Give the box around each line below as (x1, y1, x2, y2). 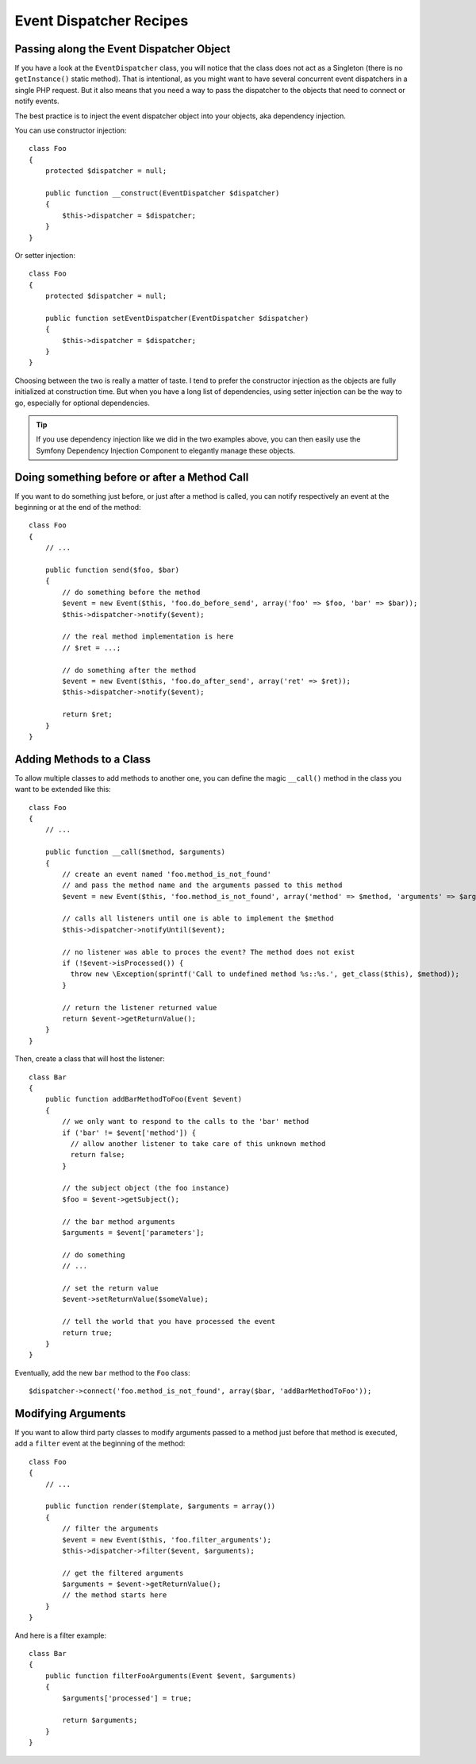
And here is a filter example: (14, 1631, 107, 1640)
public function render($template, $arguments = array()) (44, 1502, 276, 1511)
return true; (62, 1328, 113, 1337)
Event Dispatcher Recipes (14, 12, 189, 29)
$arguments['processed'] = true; (62, 1693, 192, 1703)
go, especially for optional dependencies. (14, 398, 151, 407)
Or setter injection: (14, 250, 75, 260)
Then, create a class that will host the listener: (14, 1054, 166, 1063)
